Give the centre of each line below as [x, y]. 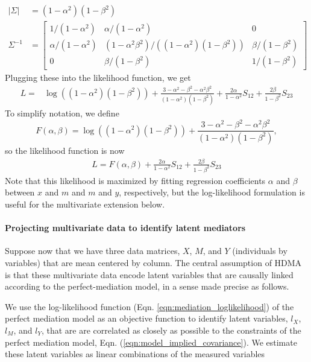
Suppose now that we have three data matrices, [93, 251]
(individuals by [260, 251]
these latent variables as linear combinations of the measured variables [135, 354]
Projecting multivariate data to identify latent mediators [125, 228]
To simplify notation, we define [62, 113]
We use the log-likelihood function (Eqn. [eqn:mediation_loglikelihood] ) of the [149, 306]
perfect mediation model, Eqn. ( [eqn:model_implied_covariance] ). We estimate [151, 342]
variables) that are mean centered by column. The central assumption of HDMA [153, 262]
